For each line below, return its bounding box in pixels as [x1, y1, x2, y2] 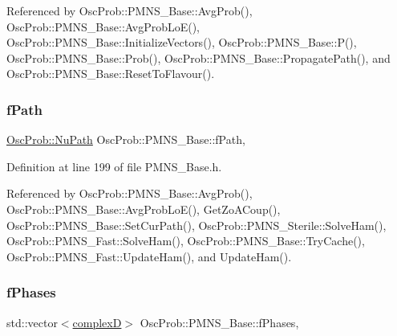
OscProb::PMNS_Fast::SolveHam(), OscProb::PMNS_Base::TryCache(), [6, 232, 365, 249]
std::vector [6, 313, 58, 330]
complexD [72, 313, 122, 330]
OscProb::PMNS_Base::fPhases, [140, 313, 299, 330]
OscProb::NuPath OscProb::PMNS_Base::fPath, [6, 131, 245, 148]
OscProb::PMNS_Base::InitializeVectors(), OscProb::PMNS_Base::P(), [6, 34, 357, 51]
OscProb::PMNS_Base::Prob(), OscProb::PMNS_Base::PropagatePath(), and [6, 49, 391, 66]
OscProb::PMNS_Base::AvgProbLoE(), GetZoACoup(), [6, 200, 281, 217]
